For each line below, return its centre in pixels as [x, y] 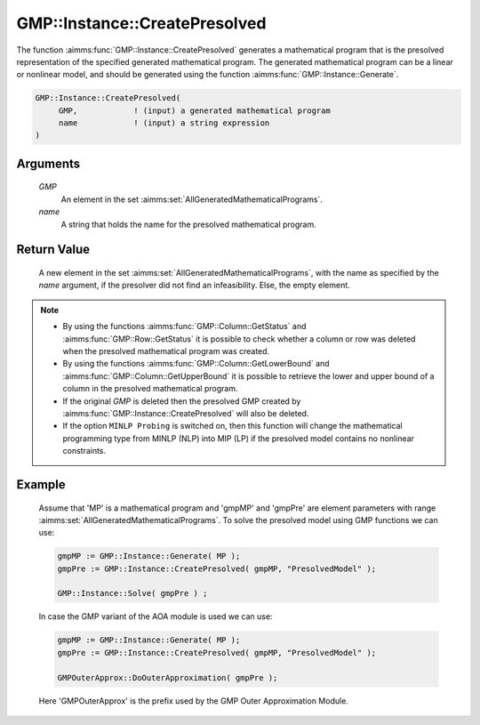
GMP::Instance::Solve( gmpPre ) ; [132, 593]
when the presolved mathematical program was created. [166, 351]
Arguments [48, 163]
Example [41, 484]
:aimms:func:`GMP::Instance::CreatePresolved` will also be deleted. [186, 413]
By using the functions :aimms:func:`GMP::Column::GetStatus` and [184, 326]
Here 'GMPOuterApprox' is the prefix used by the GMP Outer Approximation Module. [193, 701]
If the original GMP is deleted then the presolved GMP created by [182, 401]
